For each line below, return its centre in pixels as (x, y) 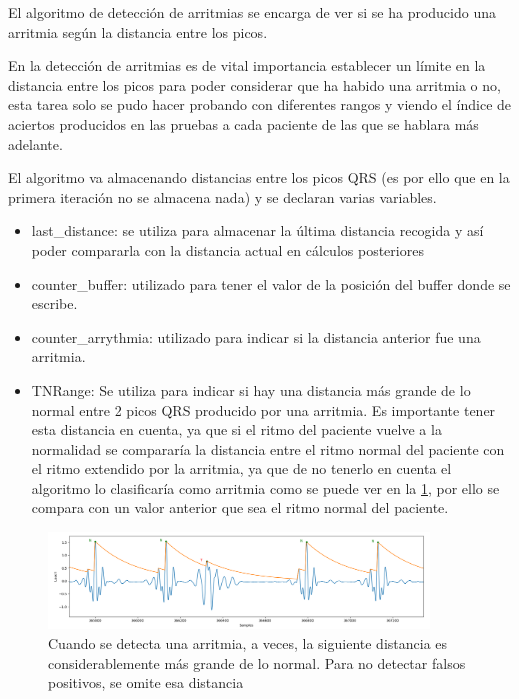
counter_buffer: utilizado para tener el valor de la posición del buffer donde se (271, 283)
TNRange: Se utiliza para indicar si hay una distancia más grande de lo (251, 389)
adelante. (35, 143)
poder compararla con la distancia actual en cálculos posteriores (227, 249)
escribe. (54, 303)
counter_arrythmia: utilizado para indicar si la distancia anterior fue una (256, 336)
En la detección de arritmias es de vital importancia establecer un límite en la (247, 65)
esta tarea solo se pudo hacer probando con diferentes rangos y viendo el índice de (260, 104)
